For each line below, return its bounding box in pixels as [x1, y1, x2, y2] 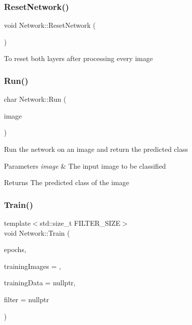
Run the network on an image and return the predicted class [4, 144, 188, 154]
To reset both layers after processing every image [4, 53, 153, 64]
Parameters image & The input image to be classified [4, 160, 166, 171]
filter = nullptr [4, 294, 49, 304]
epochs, [4, 244, 26, 255]
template [4, 218, 31, 228]
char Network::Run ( [4, 94, 66, 104]
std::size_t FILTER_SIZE [40, 218, 121, 228]
